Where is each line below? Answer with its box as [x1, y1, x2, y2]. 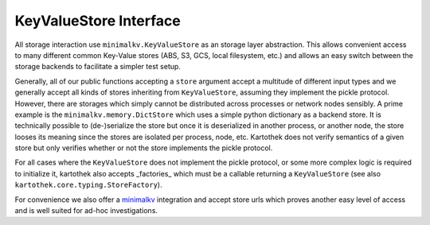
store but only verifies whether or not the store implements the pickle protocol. [14, 143, 273, 153]
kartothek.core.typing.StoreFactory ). [14, 180, 162, 190]
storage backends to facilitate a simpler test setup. [14, 62, 181, 72]
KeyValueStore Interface [14, 12, 181, 29]
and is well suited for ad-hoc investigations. [14, 206, 158, 215]
